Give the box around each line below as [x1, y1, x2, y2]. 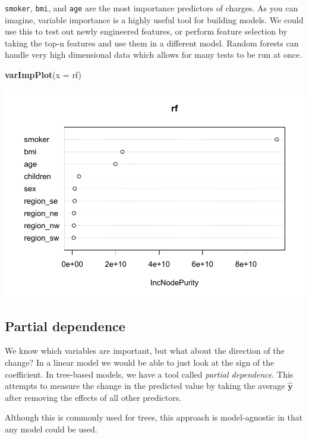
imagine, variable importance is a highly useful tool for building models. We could [5, 13, 304, 26]
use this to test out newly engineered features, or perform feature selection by [5, 25, 288, 38]
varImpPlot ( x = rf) [5, 69, 81, 81]
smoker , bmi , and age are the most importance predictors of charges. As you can [5, 2, 298, 14]
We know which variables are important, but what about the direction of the [5, 344, 285, 357]
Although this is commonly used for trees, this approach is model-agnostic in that [5, 411, 303, 424]
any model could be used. [5, 422, 97, 435]
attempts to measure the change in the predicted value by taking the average [5, 379, 285, 392]
